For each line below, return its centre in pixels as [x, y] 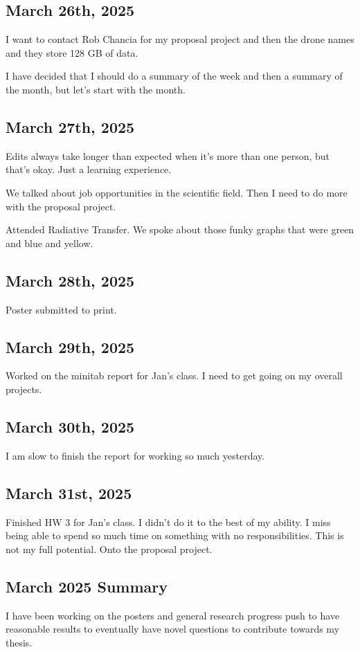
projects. [24, 389]
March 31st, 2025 [69, 492]
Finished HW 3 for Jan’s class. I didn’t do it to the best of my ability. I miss [168, 522]
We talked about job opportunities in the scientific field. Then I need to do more [177, 192]
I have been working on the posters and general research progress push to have [173, 615]
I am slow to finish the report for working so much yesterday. [135, 455]
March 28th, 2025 [70, 280]
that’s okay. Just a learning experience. [89, 169]
